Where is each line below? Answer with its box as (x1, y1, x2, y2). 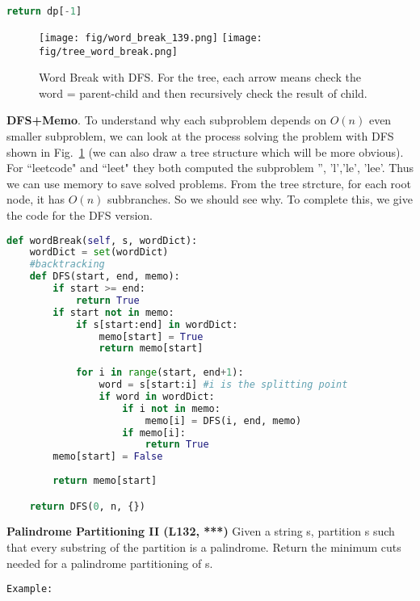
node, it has (6, 191, 65, 208)
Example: (6, 583, 53, 595)
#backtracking (29, 258, 105, 271)
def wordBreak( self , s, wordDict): (6, 234, 198, 246)
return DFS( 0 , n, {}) (29, 500, 145, 512)
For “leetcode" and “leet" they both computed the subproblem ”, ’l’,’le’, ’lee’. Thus (6, 159, 414, 176)
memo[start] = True (99, 330, 204, 343)
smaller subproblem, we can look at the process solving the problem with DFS (6, 127, 394, 144)
